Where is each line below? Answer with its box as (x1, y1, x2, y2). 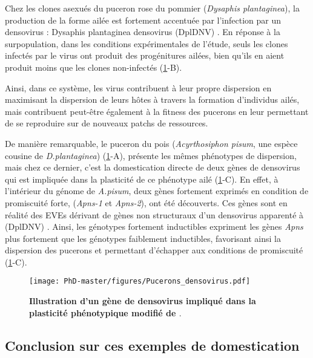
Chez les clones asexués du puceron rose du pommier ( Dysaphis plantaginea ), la (5, 2, 300, 14)
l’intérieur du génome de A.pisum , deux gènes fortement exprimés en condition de (5, 184, 309, 197)
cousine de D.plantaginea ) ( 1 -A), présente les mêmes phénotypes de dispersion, (5, 149, 297, 161)
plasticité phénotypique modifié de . (29, 306, 182, 319)
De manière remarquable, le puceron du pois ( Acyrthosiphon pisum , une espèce (5, 137, 298, 149)
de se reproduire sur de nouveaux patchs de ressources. (5, 117, 208, 129)
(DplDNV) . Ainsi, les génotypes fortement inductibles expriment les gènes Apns (5, 220, 303, 233)
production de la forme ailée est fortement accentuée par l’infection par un (5, 13, 282, 26)
